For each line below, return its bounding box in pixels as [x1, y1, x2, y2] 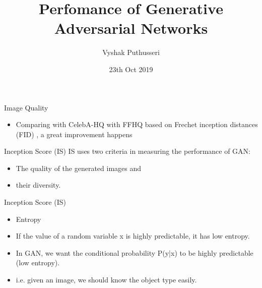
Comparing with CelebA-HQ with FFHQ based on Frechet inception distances [16, 119, 258, 130]
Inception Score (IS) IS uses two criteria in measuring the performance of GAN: [4, 146, 250, 156]
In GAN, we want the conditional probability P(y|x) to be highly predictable [16, 247, 253, 258]
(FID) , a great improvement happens [16, 129, 133, 139]
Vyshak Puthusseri [102, 47, 160, 57]
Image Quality [4, 102, 48, 112]
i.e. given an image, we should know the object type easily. [16, 274, 197, 285]
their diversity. [16, 180, 61, 190]
